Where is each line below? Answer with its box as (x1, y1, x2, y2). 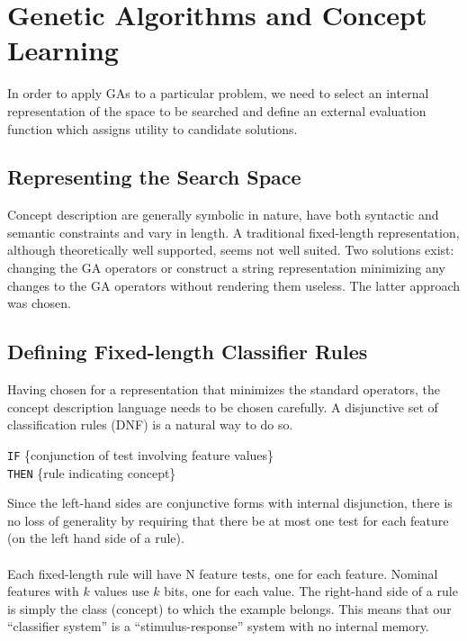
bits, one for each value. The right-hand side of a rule (164, 582, 458, 600)
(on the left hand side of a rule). (7, 528, 184, 547)
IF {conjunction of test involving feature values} (7, 445, 274, 464)
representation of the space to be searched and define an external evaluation (7, 101, 427, 120)
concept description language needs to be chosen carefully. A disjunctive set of (7, 397, 438, 416)
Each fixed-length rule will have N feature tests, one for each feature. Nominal (7, 564, 438, 582)
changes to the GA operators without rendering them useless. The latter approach (7, 275, 461, 294)
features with (7, 582, 79, 600)
